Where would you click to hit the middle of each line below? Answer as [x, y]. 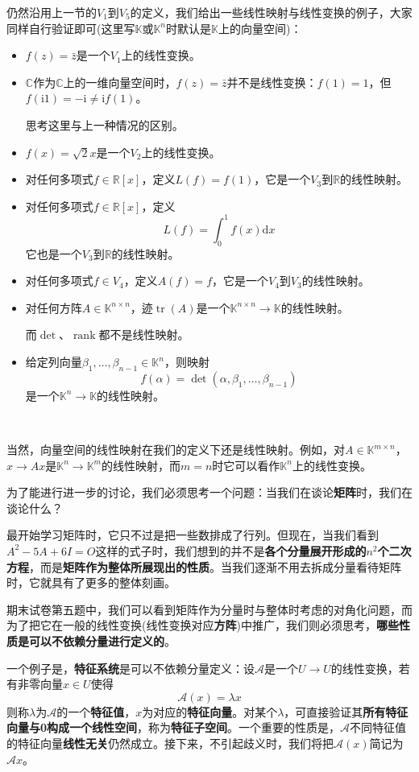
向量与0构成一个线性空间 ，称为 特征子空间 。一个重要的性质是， [174, 727]
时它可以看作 [246, 465]
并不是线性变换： [272, 82]
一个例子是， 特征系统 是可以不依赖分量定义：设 [131, 668]
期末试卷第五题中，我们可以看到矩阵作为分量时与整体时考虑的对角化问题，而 [209, 609]
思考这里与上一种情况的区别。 [104, 124]
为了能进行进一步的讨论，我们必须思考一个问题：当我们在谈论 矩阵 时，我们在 [209, 492]
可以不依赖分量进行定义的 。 [102, 640]
